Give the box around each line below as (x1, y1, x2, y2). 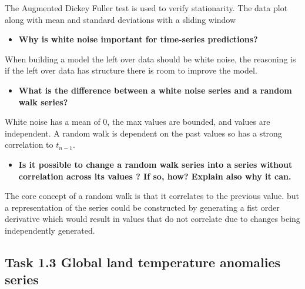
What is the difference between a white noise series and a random (18, 84, 292, 96)
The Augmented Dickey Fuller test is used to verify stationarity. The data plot (5, 2, 288, 14)
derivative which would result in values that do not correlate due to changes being (5, 212, 300, 225)
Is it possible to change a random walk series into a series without (18, 158, 293, 170)
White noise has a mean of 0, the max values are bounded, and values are (5, 115, 270, 128)
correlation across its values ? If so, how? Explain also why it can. (18, 170, 291, 182)
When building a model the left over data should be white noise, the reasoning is (5, 52, 296, 65)
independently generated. (5, 224, 95, 236)
